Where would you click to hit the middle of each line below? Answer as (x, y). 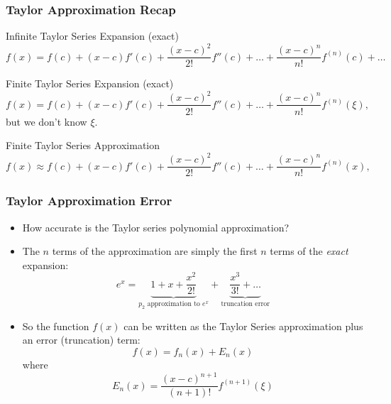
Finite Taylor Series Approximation (83, 145)
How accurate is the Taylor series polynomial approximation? (156, 227)
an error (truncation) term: (81, 340)
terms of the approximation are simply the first (155, 251)
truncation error (246, 304)
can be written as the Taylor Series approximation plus (243, 326)
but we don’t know (46, 121)
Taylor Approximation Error (89, 201)
